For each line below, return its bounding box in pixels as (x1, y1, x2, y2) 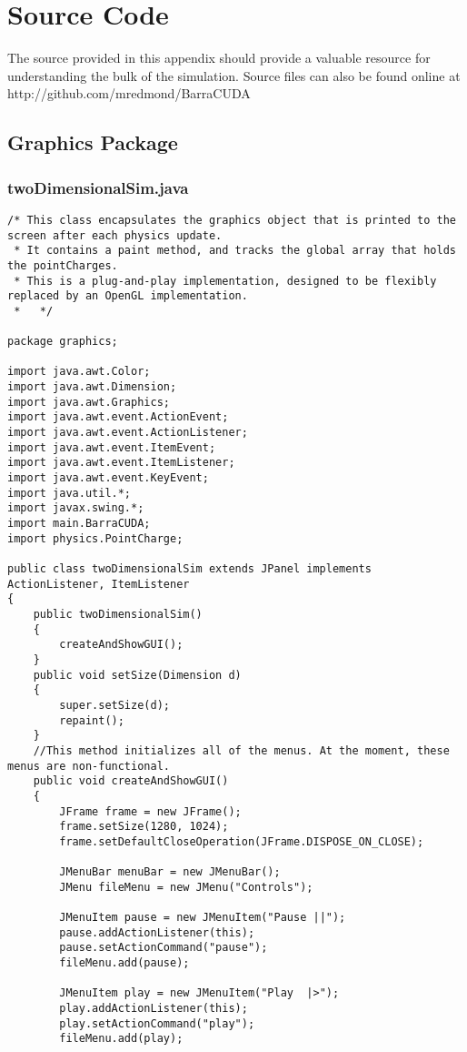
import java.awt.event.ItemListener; (7, 456, 235, 470)
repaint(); (59, 713, 124, 727)
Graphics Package (7, 128, 178, 157)
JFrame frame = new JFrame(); (59, 804, 242, 818)
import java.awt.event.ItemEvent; (7, 440, 216, 454)
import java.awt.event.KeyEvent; (7, 471, 209, 485)
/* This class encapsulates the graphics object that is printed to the (7, 213, 456, 227)
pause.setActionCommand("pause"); (59, 941, 268, 955)
